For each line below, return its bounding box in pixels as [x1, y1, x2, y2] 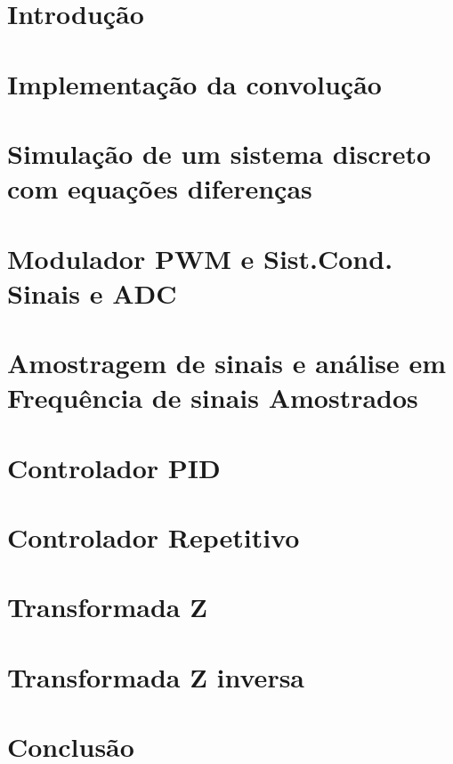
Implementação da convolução [7, 65, 382, 102]
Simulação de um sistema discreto [7, 134, 432, 171]
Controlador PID [7, 449, 221, 485]
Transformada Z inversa [7, 658, 305, 695]
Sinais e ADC [7, 274, 177, 311]
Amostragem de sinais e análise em [7, 345, 447, 381]
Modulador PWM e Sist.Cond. [7, 240, 393, 276]
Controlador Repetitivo [7, 519, 300, 555]
